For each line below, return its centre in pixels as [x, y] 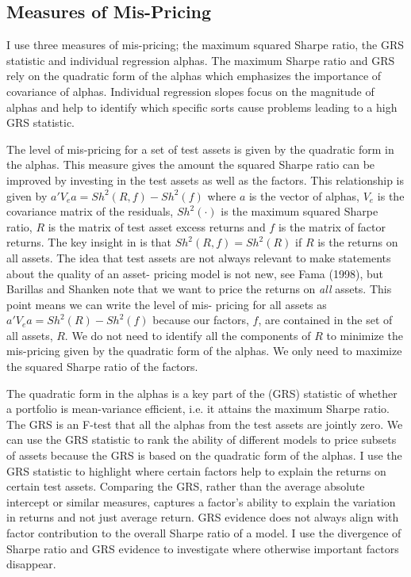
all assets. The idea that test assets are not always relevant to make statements [199, 257]
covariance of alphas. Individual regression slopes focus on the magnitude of [190, 91]
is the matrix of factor [332, 226]
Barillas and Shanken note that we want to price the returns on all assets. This [199, 289]
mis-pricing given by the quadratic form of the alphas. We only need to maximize [204, 351]
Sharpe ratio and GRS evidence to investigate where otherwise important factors [203, 548]
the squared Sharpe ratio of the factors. [102, 367]
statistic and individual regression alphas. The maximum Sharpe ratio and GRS [201, 60]
